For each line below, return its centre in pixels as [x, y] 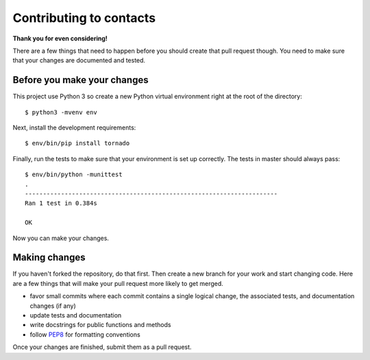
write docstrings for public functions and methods [100, 325]
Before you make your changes [81, 80]
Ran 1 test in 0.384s [61, 203]
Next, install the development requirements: [74, 128]
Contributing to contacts [84, 18]
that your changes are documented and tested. [79, 60]
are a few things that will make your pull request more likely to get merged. [118, 283]
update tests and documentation [76, 315]
